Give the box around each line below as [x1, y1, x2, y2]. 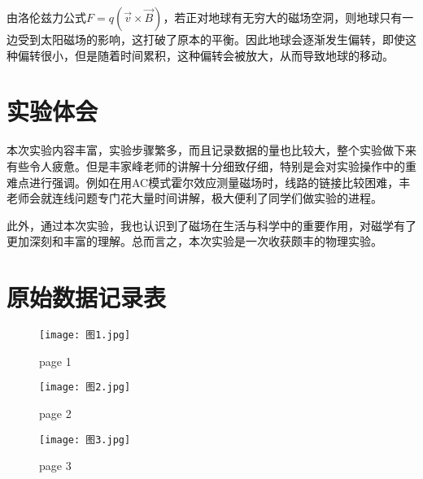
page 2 [39, 404, 72, 421]
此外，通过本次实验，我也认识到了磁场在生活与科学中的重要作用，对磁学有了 [7, 216, 416, 233]
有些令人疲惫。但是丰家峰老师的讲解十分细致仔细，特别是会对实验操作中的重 [7, 157, 416, 174]
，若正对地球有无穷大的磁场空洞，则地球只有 [163, 9, 403, 25]
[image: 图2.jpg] [39, 381, 131, 394]
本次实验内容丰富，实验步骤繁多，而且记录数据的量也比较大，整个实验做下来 [7, 142, 416, 159]
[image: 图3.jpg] [39, 433, 131, 446]
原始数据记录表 [7, 281, 167, 314]
